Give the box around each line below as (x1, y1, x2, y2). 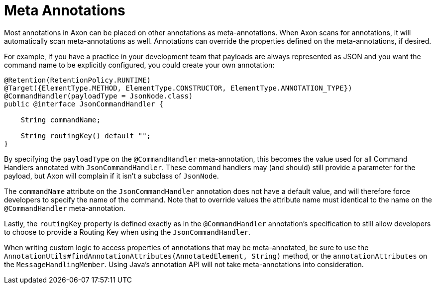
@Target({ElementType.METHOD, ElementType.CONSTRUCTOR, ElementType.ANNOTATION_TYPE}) (4, 84, 352, 92)
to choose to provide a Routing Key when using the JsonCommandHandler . (4, 227, 251, 236)
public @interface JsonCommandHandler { (4, 99, 164, 108)
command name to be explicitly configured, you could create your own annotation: (4, 60, 275, 69)
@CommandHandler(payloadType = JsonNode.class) (4, 92, 193, 100)
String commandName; (20, 115, 101, 124)
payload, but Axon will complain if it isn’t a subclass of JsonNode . (4, 171, 219, 180)
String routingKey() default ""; (20, 131, 151, 140)
